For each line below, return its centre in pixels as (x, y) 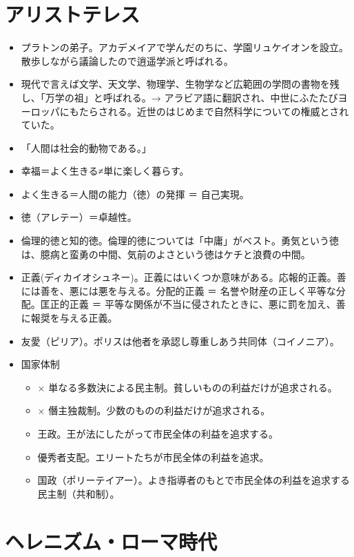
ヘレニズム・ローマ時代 (111, 541)
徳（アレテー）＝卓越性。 (79, 217)
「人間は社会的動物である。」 (86, 147)
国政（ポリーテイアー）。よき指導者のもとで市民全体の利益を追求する (194, 480)
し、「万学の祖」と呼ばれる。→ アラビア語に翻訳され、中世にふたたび (179, 97)
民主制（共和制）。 (79, 493)
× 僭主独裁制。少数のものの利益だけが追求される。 (154, 410)
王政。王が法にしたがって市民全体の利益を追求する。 (158, 433)
